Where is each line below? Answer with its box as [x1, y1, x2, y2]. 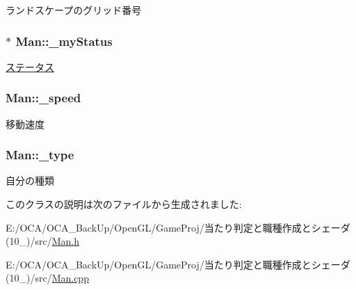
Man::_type [6, 146, 74, 163]
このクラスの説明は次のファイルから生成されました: [6, 197, 242, 211]
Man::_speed [6, 89, 81, 106]
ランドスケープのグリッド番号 [6, 3, 142, 17]
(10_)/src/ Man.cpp [6, 271, 89, 285]
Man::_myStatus [15, 32, 113, 49]
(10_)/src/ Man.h [6, 234, 79, 248]
